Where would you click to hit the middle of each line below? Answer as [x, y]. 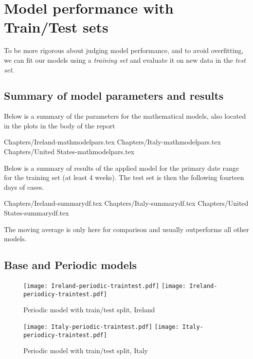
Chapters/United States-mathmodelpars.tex [69, 152]
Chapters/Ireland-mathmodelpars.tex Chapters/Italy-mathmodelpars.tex [112, 142]
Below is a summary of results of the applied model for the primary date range [121, 168]
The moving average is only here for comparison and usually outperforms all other [126, 229]
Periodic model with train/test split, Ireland [89, 310]
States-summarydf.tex [36, 213]
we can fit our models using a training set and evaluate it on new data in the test [125, 60]
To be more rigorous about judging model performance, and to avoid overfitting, [124, 50]
